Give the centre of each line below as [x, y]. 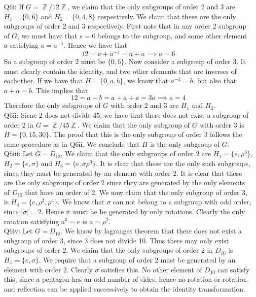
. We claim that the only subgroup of [134, 124]
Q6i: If [14, 6]
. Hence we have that [95, 45]
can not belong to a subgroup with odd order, [182, 202]
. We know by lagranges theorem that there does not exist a [151, 231]
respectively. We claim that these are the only [167, 16]
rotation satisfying [32, 221]
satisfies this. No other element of [152, 269]
